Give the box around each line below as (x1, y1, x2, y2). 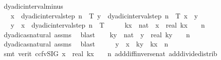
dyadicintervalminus (3, 1, 63, 11)
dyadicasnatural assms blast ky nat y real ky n (3, 29, 190, 39)
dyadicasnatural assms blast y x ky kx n (3, 39, 168, 49)
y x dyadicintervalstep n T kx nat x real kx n (10, 20, 205, 30)
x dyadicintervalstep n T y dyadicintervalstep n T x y (10, 10, 198, 20)
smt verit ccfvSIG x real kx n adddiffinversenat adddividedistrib (3, 48, 218, 58)
